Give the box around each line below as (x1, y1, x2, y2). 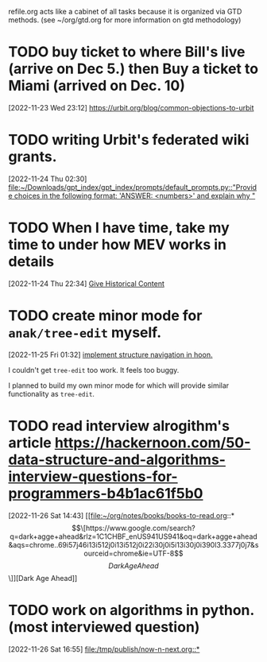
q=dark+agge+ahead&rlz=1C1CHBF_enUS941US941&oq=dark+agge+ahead (9, 532, 258, 541)
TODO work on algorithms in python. (8, 601, 254, 619)
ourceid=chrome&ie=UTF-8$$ (83, 548, 184, 558)
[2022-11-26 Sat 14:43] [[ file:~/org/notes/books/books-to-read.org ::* (8, 510, 235, 520)
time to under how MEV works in (8, 236, 227, 254)
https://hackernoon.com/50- (54, 433, 251, 451)
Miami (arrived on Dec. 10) (8, 77, 185, 95)
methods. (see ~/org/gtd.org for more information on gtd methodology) (8, 15, 242, 25)
